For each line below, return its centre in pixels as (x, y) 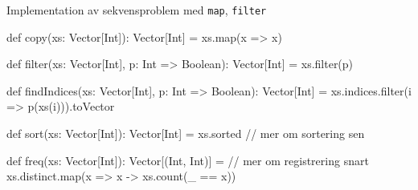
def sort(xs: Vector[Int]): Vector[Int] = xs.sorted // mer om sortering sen (186, 133)
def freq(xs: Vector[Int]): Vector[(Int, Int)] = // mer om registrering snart (188, 160)
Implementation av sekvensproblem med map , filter (137, 10)
